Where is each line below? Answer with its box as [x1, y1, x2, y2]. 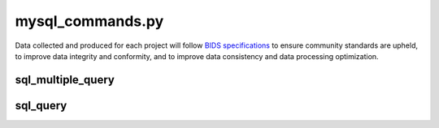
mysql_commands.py [15, 12, 164, 30]
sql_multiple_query [15, 73, 115, 87]
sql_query [15, 98, 67, 113]
